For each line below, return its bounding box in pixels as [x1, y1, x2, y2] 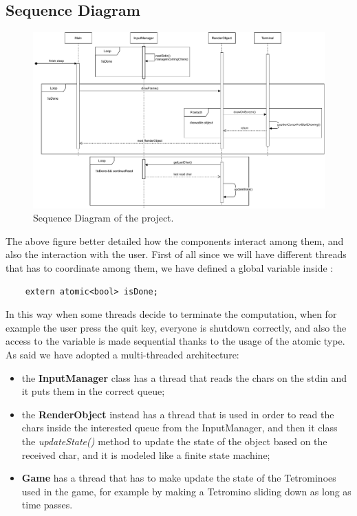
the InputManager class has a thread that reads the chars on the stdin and [21, 370, 347, 385]
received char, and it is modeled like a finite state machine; [21, 447, 270, 462]
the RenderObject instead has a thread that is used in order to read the [21, 407, 334, 421]
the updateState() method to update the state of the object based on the [21, 433, 327, 448]
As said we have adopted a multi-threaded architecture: [6, 347, 239, 362]
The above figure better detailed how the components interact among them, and [6, 233, 344, 248]
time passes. [21, 497, 73, 512]
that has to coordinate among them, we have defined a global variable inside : [6, 261, 334, 275]
